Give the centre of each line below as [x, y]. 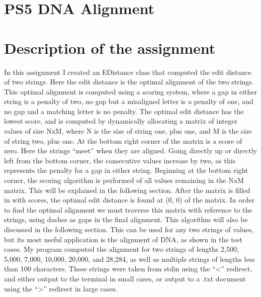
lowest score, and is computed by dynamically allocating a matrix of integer [121, 121]
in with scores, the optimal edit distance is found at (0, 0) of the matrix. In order [129, 200]
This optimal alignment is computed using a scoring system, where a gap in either [130, 91]
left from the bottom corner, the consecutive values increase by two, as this [120, 160]
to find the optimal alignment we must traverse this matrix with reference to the [128, 209]
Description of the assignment [110, 47]
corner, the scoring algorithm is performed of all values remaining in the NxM [124, 180]
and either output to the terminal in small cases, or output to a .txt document [125, 278]
